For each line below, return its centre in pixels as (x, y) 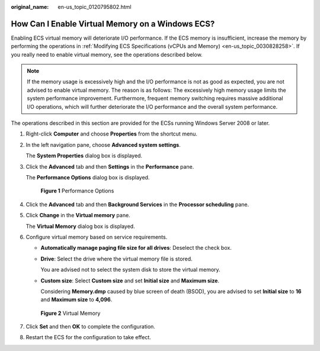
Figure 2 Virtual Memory (71, 313)
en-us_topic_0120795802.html (95, 7)
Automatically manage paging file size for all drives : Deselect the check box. (136, 248)
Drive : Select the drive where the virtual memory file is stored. (116, 259)
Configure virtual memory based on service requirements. (97, 237)
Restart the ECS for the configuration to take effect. (88, 337)
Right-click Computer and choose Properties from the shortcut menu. (112, 134)
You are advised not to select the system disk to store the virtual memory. (130, 270)
